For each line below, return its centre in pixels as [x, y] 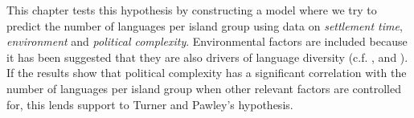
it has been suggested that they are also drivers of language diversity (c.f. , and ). [207, 57]
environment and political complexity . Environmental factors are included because [207, 41]
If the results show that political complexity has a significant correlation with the [207, 73]
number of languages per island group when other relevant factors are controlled [204, 88]
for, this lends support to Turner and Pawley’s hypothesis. [150, 104]
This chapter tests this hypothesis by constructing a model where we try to [192, 10]
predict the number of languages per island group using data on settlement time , [205, 25]
